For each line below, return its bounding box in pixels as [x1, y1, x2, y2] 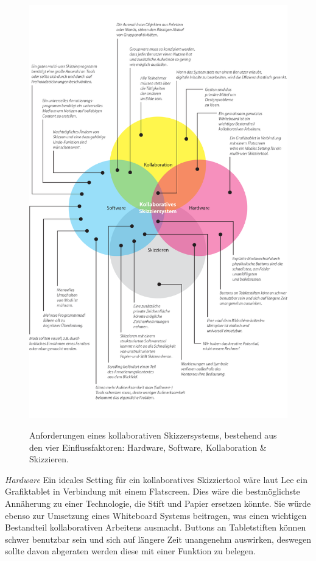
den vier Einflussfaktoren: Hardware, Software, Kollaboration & [29, 440, 267, 453]
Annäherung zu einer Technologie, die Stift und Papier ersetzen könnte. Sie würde [5, 496, 311, 509]
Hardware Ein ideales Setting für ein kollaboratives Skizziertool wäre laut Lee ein [5, 473, 307, 485]
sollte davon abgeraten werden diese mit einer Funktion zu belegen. [5, 545, 256, 557]
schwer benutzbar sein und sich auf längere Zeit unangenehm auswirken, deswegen [5, 532, 311, 545]
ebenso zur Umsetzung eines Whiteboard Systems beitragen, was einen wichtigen [5, 509, 307, 521]
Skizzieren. [29, 453, 69, 465]
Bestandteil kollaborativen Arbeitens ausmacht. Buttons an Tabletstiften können [5, 521, 306, 534]
